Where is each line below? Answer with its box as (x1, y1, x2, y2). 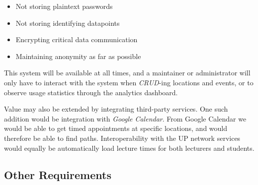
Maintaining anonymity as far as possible (15, 51, 141, 61)
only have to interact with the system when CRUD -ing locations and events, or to (4, 77, 254, 87)
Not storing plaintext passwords (15, 1, 113, 11)
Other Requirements (4, 167, 111, 182)
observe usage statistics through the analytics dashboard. (4, 87, 178, 97)
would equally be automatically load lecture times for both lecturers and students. (4, 142, 255, 153)
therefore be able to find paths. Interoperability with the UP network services (4, 132, 241, 143)
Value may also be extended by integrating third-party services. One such (4, 104, 228, 114)
